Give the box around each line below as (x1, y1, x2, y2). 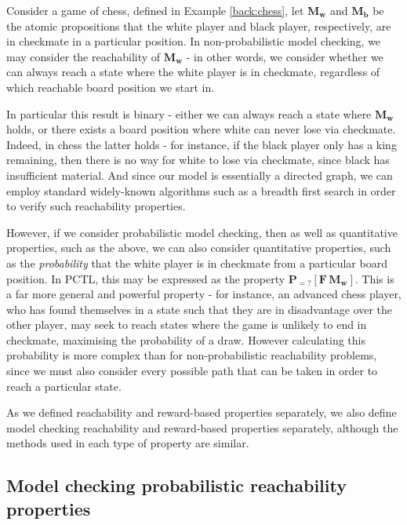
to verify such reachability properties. (6, 198, 186, 214)
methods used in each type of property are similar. (6, 435, 249, 451)
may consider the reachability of (6, 48, 161, 64)
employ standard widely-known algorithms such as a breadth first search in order (6, 182, 396, 199)
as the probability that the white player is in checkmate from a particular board (6, 254, 387, 271)
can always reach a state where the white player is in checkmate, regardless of (6, 64, 380, 80)
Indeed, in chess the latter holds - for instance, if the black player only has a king (6, 136, 397, 152)
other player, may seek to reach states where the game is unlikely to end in (6, 316, 367, 333)
